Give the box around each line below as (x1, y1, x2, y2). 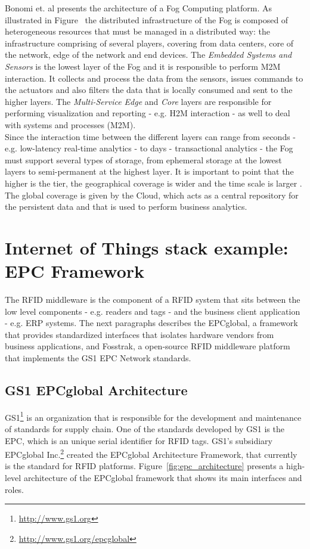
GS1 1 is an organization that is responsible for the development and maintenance (5, 409, 302, 423)
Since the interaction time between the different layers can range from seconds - (5, 130, 296, 142)
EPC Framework (5, 259, 144, 283)
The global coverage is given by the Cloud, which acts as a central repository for (5, 188, 299, 201)
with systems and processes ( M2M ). (5, 118, 136, 131)
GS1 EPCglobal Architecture (5, 380, 188, 399)
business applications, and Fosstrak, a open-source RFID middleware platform (5, 340, 290, 352)
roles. (5, 483, 24, 495)
